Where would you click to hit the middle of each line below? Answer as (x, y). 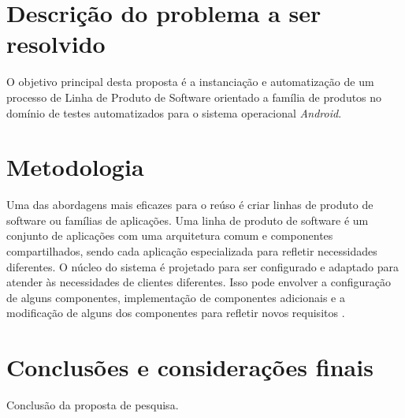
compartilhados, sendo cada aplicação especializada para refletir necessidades (192, 251)
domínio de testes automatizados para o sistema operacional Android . (174, 112)
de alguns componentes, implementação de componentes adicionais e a (176, 297)
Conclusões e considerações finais (190, 367)
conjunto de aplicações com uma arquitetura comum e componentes (170, 235)
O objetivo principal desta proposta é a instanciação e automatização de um (190, 82)
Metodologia (75, 167)
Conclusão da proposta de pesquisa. (93, 405)
